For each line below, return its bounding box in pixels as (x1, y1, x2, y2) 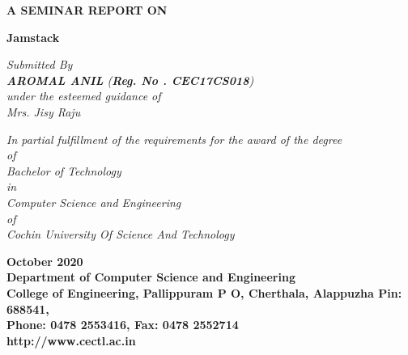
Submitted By (6, 56, 73, 73)
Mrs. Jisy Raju (6, 103, 81, 120)
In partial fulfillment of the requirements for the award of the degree (6, 130, 342, 147)
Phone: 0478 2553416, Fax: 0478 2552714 (6, 316, 239, 333)
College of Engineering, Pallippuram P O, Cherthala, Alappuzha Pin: (6, 284, 402, 301)
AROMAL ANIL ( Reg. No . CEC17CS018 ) (6, 71, 254, 88)
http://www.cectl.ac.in (6, 332, 136, 349)
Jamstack (6, 28, 60, 45)
